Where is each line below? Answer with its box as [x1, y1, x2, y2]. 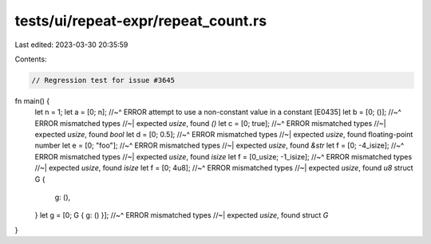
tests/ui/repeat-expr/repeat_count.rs [14, 12, 267, 30]
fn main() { [14, 96, 50, 105]
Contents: [14, 54, 47, 64]
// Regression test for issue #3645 [31, 76, 176, 85]
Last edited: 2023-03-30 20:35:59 [14, 40, 129, 49]
